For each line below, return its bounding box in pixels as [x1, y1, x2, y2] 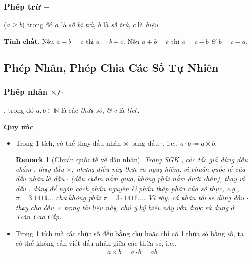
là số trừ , [103, 20, 131, 30]
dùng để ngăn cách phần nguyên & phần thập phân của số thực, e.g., [33, 183, 239, 193]
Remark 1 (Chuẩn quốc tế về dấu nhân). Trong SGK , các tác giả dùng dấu [15, 154, 248, 164]
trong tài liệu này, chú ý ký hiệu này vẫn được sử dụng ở [64, 202, 234, 212]
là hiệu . [137, 20, 160, 30]
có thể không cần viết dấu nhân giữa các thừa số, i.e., [15, 237, 177, 248]
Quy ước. [4, 121, 36, 131]
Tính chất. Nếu [4, 36, 54, 46]
